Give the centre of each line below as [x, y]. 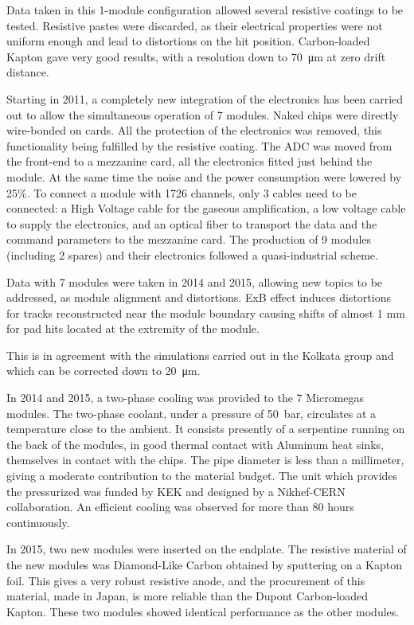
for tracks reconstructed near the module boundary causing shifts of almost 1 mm [206, 312]
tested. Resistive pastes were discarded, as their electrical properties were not [195, 25]
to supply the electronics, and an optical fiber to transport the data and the [192, 223]
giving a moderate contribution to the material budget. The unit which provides [202, 476]
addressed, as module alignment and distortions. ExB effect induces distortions [199, 297]
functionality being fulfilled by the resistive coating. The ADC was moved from [199, 145]
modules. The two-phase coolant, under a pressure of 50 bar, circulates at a [191, 413]
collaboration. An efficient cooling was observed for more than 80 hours [180, 507]
